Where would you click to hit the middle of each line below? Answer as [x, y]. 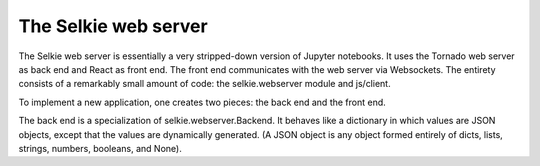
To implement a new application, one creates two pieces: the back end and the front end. [202, 102]
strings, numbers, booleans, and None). [100, 148]
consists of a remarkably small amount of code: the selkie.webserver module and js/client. [204, 84]
